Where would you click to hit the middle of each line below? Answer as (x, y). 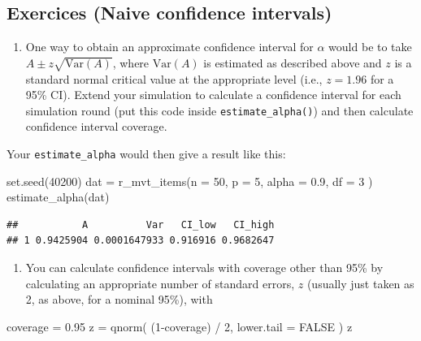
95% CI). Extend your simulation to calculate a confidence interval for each (213, 95)
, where (131, 62)
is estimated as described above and (293, 62)
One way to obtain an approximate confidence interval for (169, 47)
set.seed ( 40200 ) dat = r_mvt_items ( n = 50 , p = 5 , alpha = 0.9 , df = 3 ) (190, 181)
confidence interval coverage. (96, 126)
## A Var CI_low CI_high (141, 224)
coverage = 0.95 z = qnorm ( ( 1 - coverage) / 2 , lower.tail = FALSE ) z (180, 326)
